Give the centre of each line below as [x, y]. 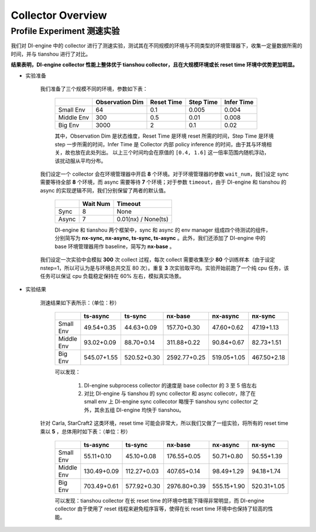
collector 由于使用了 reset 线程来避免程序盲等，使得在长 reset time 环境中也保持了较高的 [162, 509]
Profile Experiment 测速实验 [65, 31]
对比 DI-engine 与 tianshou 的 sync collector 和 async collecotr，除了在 [170, 393]
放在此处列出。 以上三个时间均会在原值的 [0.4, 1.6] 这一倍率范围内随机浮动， [172, 153]
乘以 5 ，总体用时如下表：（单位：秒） [85, 431]
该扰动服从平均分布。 [80, 160]
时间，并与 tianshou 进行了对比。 [51, 54]
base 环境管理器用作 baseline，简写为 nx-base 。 [115, 246]
